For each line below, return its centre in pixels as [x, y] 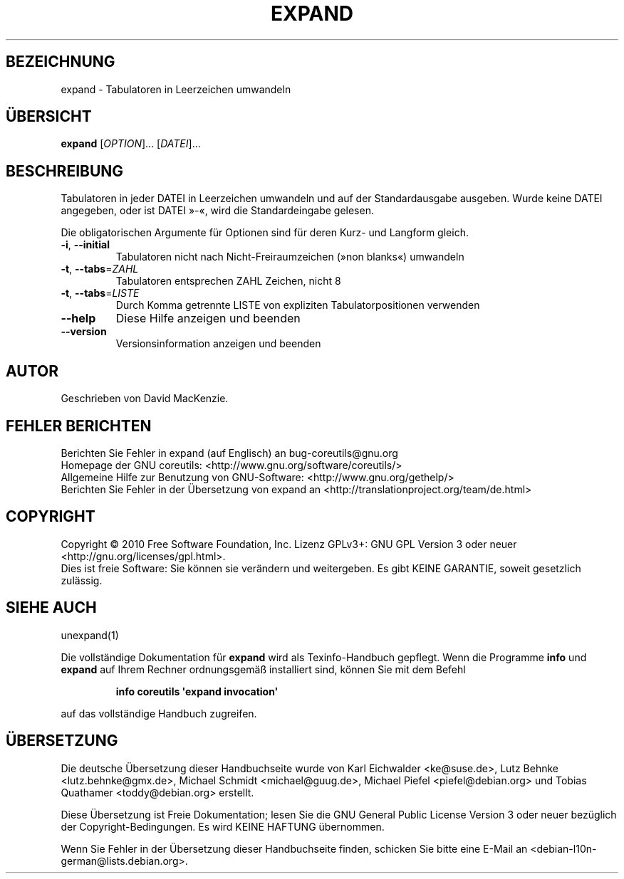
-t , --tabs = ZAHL [100, 269]
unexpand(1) [90, 635]
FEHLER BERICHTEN [79, 426]
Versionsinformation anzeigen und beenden [218, 344]
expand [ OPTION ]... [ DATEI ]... [131, 144]
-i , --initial [85, 245]
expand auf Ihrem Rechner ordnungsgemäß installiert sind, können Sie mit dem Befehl [263, 669]
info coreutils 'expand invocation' [197, 691]
